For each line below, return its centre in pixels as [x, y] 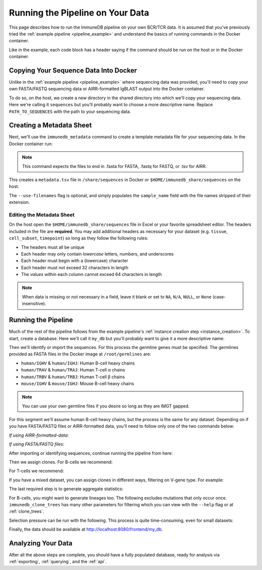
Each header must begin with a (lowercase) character [75, 261]
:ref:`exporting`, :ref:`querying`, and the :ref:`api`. [58, 562]
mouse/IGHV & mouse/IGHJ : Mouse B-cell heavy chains [78, 383]
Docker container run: [31, 144]
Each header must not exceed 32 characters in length [75, 267]
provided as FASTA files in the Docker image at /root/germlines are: [80, 354]
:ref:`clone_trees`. [27, 512]
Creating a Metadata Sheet [50, 125]
